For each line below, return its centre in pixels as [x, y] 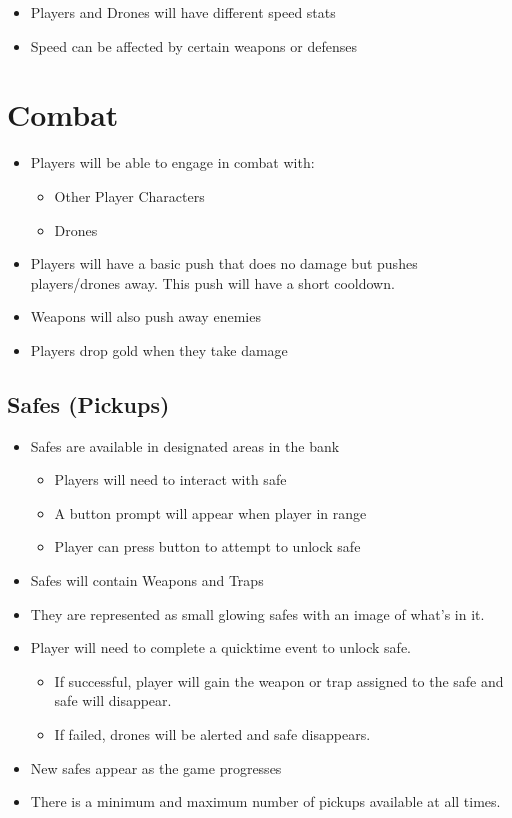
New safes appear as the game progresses [156, 767]
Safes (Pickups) [88, 403]
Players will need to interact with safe [170, 479]
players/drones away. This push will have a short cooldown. [212, 282]
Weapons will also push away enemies [145, 316]
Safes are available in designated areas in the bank [185, 445]
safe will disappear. [113, 700]
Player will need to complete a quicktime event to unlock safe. [221, 647]
